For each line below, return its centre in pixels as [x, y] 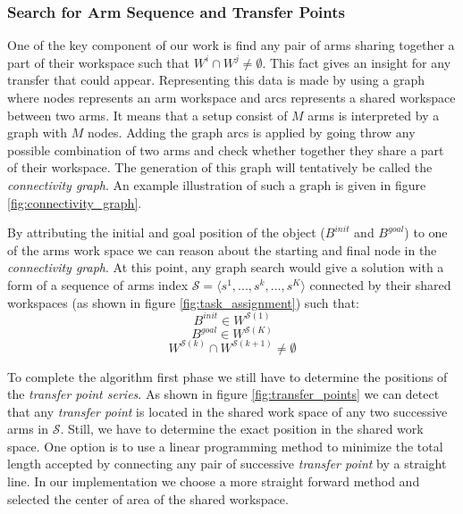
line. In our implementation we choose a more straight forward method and [214, 481]
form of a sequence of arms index [98, 284]
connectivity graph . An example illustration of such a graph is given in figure [217, 184]
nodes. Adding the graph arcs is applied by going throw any [251, 133]
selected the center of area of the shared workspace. [148, 498]
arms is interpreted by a [374, 115]
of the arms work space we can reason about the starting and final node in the [222, 249]
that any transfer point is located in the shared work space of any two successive [227, 411]
